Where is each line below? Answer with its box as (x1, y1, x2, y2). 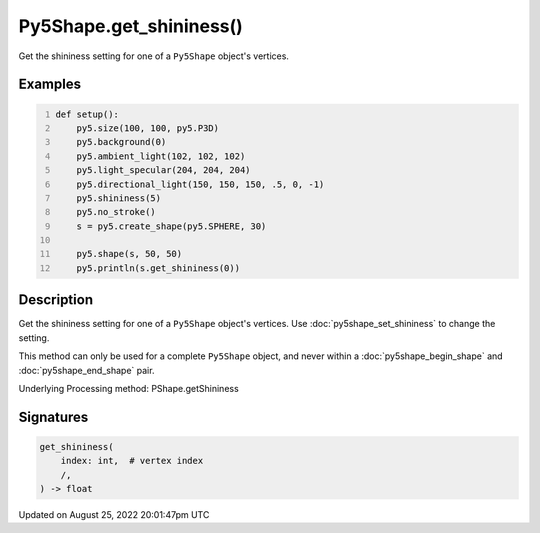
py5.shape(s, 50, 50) (76, 248, 183, 260)
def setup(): (55, 108, 120, 120)
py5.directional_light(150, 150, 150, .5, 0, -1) (76, 178, 325, 190)
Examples (18, 76, 82, 93)
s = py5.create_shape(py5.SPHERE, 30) (76, 220, 267, 232)
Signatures (18, 408, 89, 425)
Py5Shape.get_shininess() (18, 15, 244, 37)
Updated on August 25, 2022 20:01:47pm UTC (18, 509, 210, 521)
